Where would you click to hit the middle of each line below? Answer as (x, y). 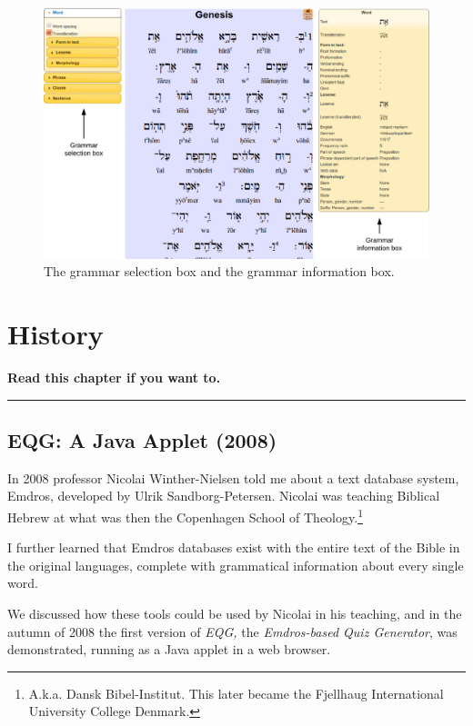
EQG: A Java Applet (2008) (142, 439)
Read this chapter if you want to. (114, 377)
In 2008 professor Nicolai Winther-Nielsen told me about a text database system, (233, 477)
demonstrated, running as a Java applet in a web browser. (169, 649)
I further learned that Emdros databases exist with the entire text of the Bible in (234, 547)
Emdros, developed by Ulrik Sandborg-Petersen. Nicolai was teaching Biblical (224, 496)
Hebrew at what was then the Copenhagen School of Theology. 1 (185, 515)
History (55, 333)
